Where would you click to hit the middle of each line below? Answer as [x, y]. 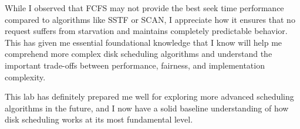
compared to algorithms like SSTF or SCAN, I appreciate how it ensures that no [150, 19]
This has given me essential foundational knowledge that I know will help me [144, 42]
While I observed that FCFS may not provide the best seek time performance [144, 8]
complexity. [25, 77]
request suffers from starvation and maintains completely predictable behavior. [146, 31]
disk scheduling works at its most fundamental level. [99, 119]
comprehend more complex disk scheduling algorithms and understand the [139, 54]
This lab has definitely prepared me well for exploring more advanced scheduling [149, 96]
